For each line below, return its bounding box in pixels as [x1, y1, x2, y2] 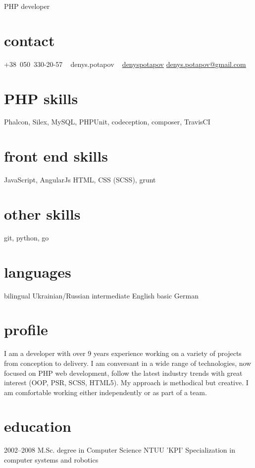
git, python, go [4, 232, 49, 242]
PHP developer [4, 1, 50, 11]
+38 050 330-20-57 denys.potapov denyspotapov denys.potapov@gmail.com [4, 58, 246, 69]
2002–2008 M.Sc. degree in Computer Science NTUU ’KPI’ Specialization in [4, 445, 235, 455]
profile [4, 319, 48, 340]
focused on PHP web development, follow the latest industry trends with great [4, 367, 243, 378]
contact [4, 30, 55, 50]
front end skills [4, 146, 108, 166]
